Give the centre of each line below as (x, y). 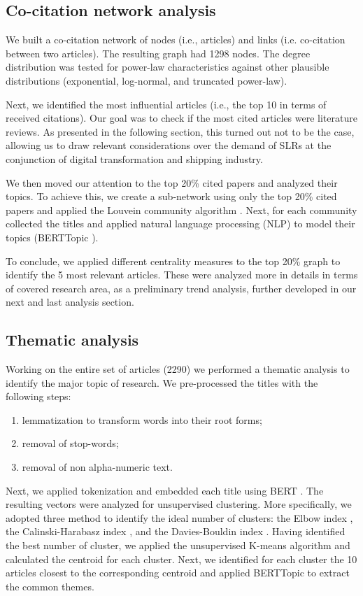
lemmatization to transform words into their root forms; (142, 419)
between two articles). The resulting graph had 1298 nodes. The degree (158, 53)
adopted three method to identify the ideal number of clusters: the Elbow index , (179, 517)
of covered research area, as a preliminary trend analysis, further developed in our (181, 288)
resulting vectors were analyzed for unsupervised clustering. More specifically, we (179, 504)
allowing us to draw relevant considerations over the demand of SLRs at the (169, 145)
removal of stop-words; (70, 443)
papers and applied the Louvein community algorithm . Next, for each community (181, 210)
